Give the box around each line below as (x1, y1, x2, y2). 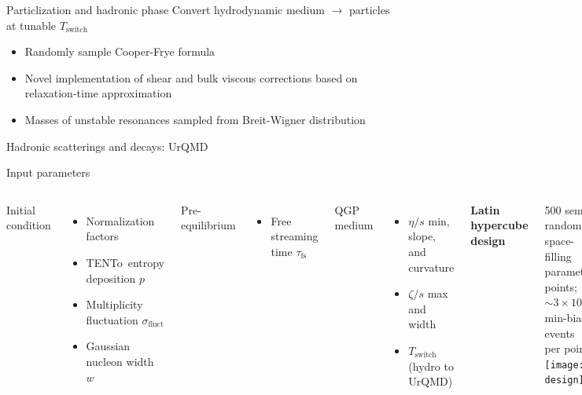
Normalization (86, 212, 155, 229)
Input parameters (6, 164, 90, 181)
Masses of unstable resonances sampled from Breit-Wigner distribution (24, 111, 366, 127)
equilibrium (181, 217, 236, 233)
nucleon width (86, 353, 154, 369)
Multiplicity (86, 296, 143, 313)
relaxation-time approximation (24, 85, 172, 101)
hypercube (470, 217, 529, 233)
